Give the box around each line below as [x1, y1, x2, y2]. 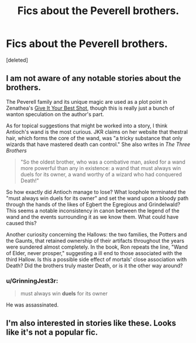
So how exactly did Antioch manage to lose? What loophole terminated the [6, 188, 186, 195]
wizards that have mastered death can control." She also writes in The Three [6, 141, 191, 148]
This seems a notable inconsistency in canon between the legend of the [6, 207, 180, 214]
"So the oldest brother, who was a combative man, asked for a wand [20, 158, 185, 165]
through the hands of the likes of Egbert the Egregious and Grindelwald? [6, 201, 180, 208]
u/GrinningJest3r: [6, 277, 59, 285]
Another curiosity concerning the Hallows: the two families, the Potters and [6, 230, 187, 238]
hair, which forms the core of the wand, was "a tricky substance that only [6, 134, 183, 141]
